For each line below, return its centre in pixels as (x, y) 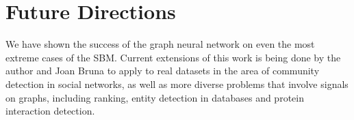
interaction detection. (50, 111)
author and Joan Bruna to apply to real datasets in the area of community (163, 71)
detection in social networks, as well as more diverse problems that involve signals (177, 84)
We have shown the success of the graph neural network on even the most (160, 44)
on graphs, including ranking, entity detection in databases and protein (155, 97)
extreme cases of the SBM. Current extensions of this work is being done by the (173, 57)
